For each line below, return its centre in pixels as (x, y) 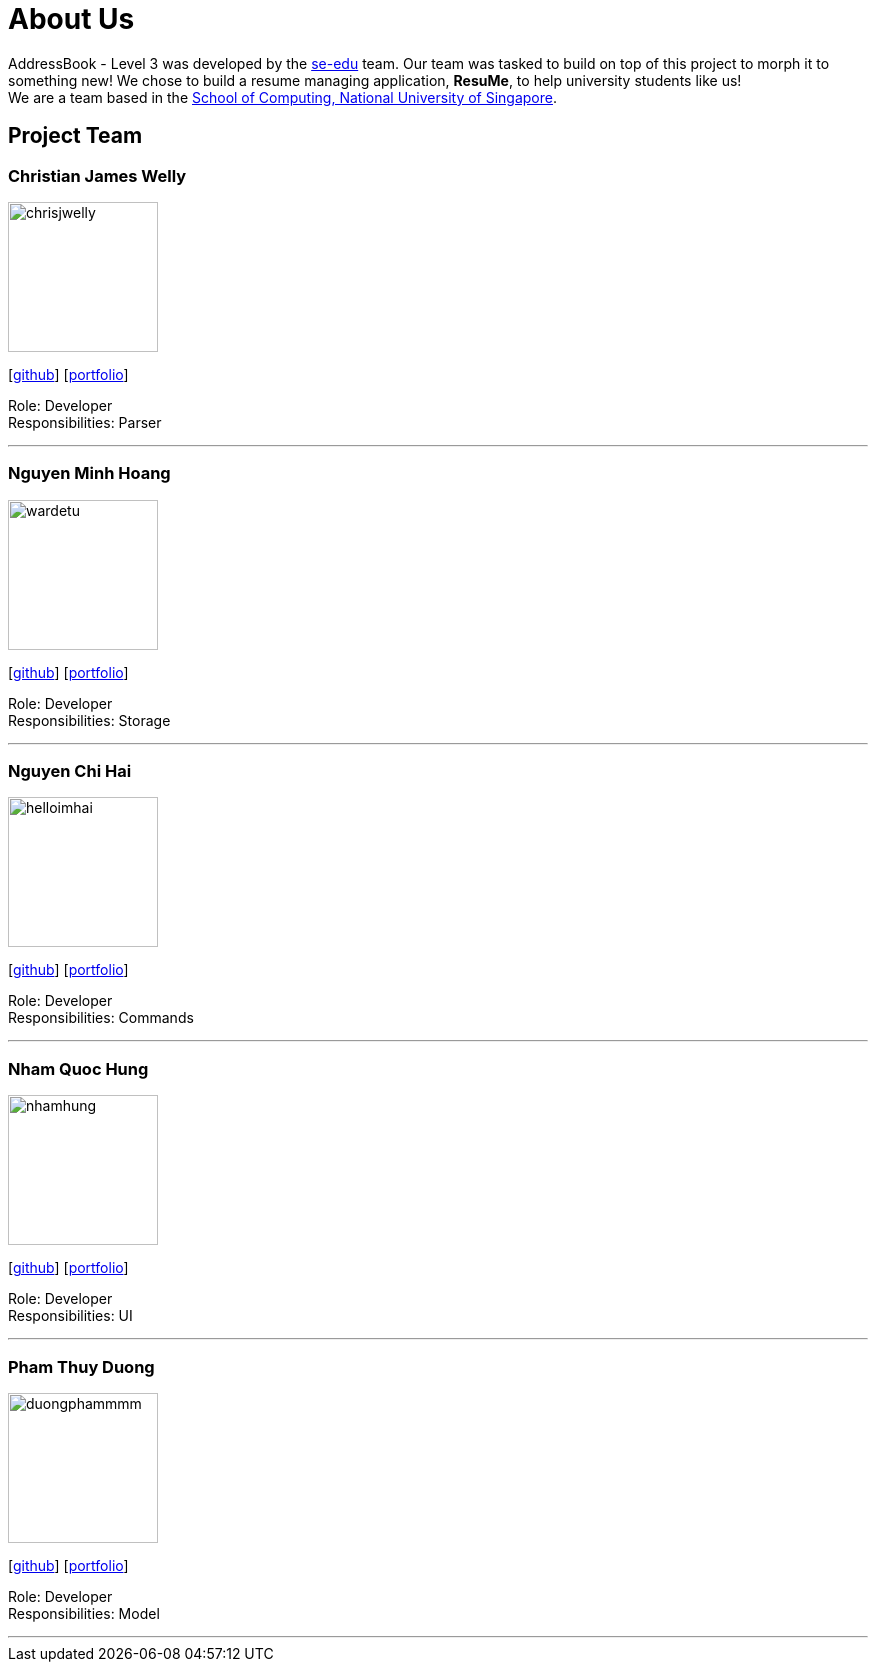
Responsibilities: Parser (85, 422)
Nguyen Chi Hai (70, 771)
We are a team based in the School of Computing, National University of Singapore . (283, 97)
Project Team (75, 136)
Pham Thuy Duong (81, 1366)
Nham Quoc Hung (78, 1068)
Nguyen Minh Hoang (89, 473)
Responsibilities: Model (84, 1613)
